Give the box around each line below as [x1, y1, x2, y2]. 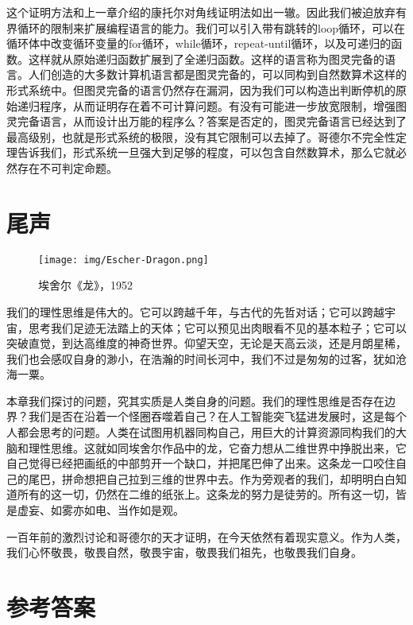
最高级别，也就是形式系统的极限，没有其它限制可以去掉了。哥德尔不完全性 [6, 128, 396, 145]
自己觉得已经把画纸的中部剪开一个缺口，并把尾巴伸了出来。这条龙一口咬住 [6, 455, 396, 472]
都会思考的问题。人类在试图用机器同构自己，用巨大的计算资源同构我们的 [17, 424, 396, 441]
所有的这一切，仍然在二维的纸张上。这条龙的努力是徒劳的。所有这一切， [17, 486, 396, 503]
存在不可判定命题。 [17, 159, 118, 176]
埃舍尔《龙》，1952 [38, 277, 133, 293]
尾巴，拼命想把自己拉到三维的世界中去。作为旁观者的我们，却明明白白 [28, 470, 396, 487]
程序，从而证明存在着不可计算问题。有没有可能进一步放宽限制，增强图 [39, 97, 407, 114]
